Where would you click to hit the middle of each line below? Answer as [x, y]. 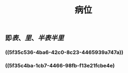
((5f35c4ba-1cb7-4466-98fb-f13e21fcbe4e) [60, 66]
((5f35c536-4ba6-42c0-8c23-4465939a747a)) [64, 52]
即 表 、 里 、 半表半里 [34, 38]
